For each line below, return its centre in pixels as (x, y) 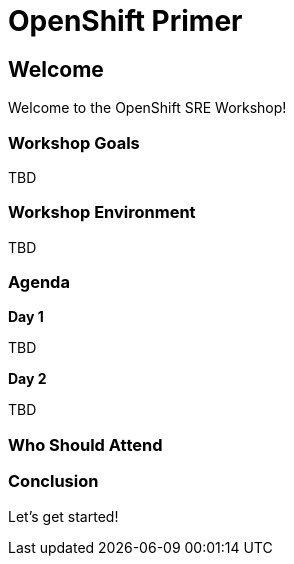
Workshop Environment (102, 212)
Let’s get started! (63, 516)
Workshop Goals (74, 142)
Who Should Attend (85, 444)
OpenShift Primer (125, 21)
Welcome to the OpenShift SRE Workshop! (147, 108)
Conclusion (53, 481)
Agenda (39, 282)
